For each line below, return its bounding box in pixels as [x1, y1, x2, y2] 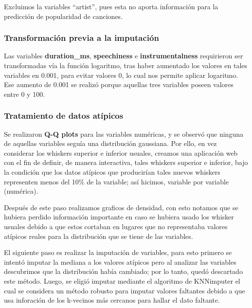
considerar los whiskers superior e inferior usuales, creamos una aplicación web [4, 147, 238, 158]
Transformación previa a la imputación [4, 32, 159, 44]
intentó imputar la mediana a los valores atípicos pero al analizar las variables [4, 256, 236, 267]
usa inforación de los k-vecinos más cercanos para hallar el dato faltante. [4, 295, 220, 305]
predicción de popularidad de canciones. [4, 11, 123, 21]
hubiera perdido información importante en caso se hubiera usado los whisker [4, 212, 234, 222]
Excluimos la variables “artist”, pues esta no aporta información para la [4, 1, 218, 11]
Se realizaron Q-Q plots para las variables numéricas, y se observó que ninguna [4, 128, 243, 139]
